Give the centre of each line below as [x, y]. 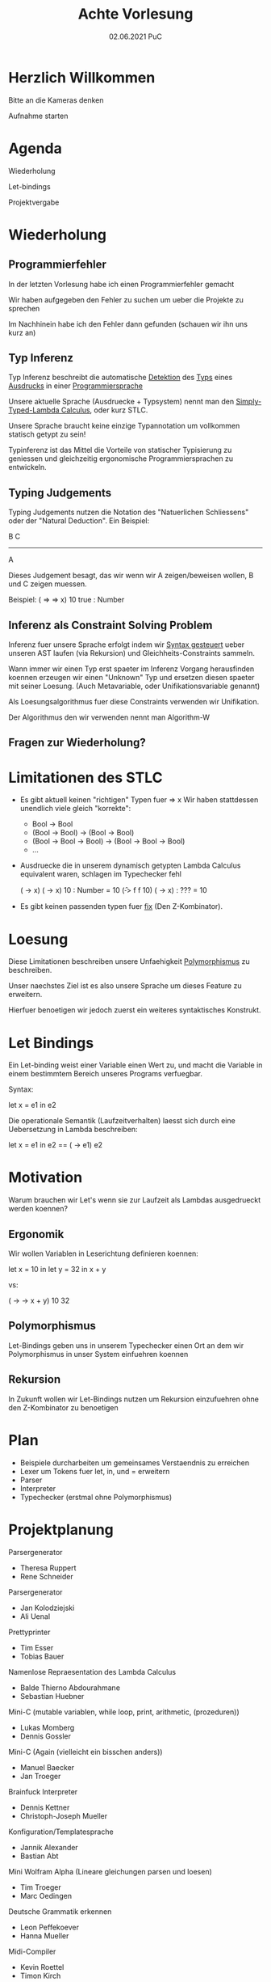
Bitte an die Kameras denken [56, 100]
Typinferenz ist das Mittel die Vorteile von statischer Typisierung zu [120, 450]
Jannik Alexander [49, 1847]
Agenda [35, 148]
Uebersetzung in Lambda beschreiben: [73, 1130]
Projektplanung [61, 1530]
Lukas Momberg [47, 1727]
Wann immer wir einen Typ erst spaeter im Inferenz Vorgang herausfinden [131, 669]
